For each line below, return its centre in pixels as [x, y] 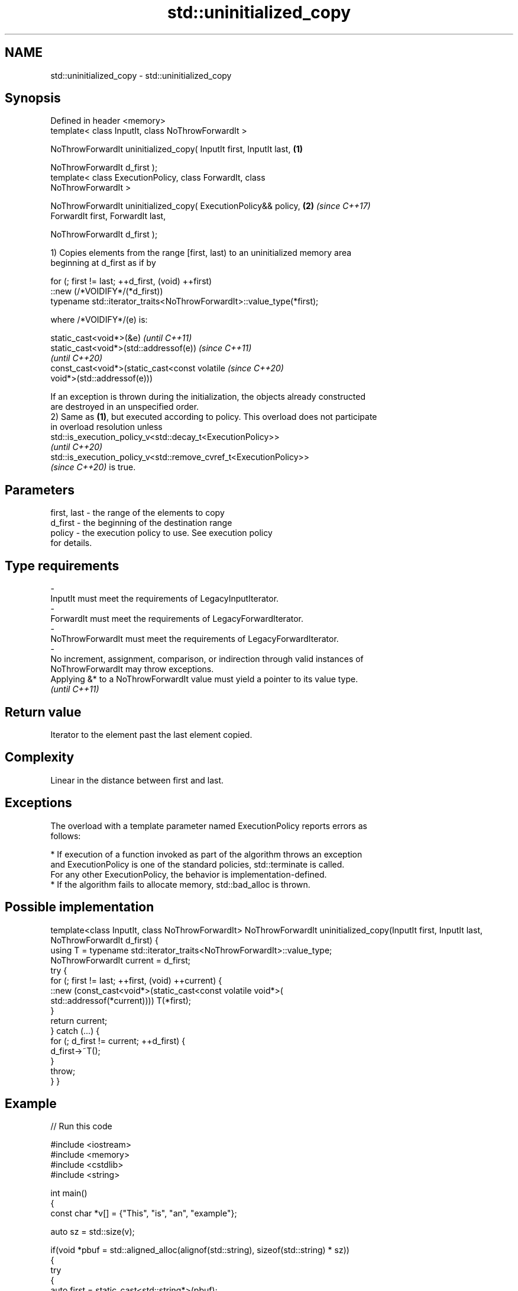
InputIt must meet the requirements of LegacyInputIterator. [165, 599]
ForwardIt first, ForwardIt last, [108, 216]
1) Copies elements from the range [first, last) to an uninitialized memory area [201, 253]
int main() [69, 1193]
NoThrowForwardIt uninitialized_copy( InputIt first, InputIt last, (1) [177, 149]
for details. [71, 543]
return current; [79, 1020]
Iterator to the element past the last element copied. [151, 734]
